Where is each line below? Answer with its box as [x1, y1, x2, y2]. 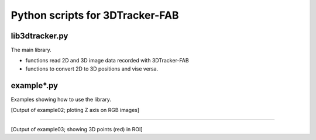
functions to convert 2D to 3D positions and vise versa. [25, 65, 159, 72]
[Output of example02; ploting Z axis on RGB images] [11, 107, 140, 114]
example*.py [11, 80, 59, 90]
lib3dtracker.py [11, 31, 68, 41]
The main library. [11, 47, 52, 54]
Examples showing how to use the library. [11, 96, 111, 103]
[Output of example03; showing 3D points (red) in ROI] [11, 125, 143, 132]
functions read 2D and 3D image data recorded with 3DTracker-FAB [25, 57, 190, 64]
